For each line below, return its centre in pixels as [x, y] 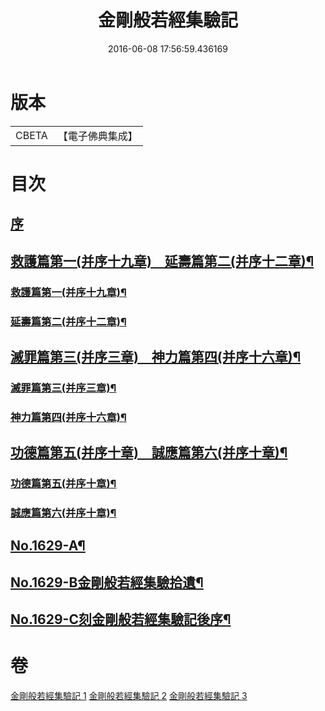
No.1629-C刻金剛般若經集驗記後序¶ [121, 619]
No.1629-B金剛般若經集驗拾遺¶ [107, 582]
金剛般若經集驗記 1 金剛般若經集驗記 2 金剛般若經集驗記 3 [129, 696]
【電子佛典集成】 [97, 136]
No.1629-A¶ [48, 546]
